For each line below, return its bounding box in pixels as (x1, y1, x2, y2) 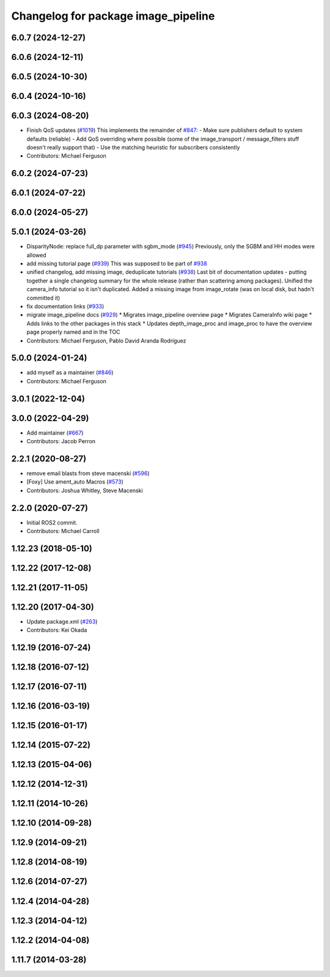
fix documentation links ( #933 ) (26, 303, 105, 310)
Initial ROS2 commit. (26, 518, 78, 526)
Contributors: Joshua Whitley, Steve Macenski (26, 487, 143, 494)
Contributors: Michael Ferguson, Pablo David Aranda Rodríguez (26, 337, 186, 344)
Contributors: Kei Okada (26, 627, 87, 634)
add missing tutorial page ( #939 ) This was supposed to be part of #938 (26, 260, 207, 267)
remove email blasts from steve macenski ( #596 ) (26, 470, 150, 477)
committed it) (26, 294, 61, 301)
